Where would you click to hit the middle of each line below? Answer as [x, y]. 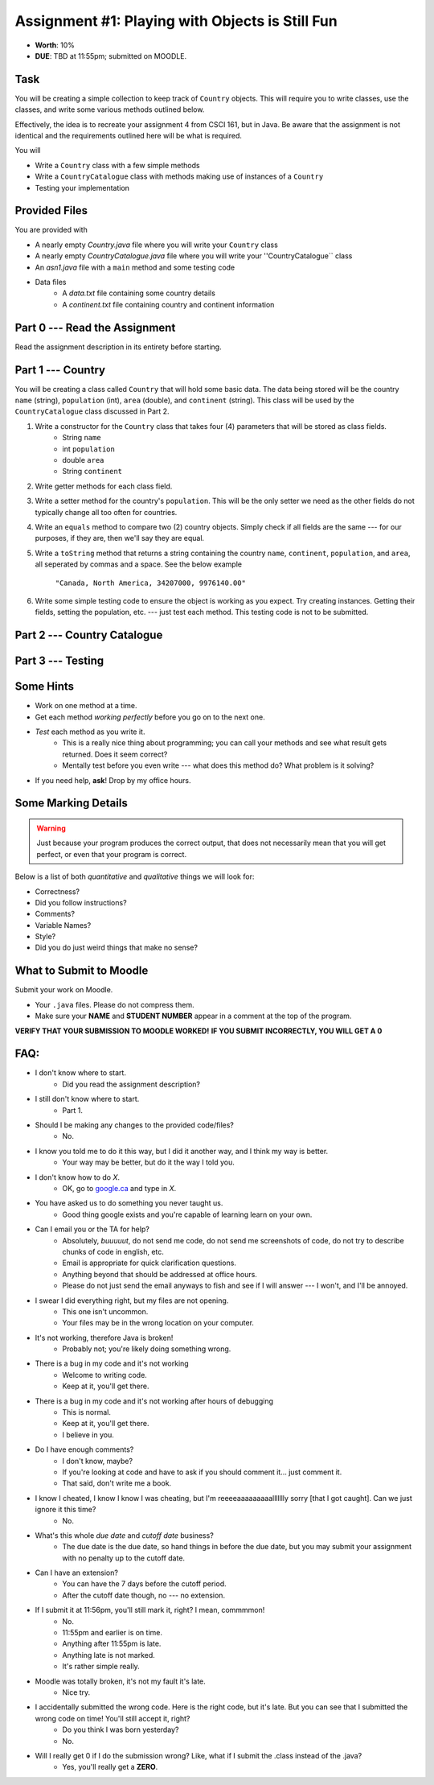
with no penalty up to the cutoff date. [123, 1558]
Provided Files [51, 210]
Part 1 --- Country [60, 370]
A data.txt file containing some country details [139, 293]
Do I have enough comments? [84, 1449]
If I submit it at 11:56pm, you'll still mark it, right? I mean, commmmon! [150, 1610]
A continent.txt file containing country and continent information [168, 304]
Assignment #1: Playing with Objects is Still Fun [176, 21]
